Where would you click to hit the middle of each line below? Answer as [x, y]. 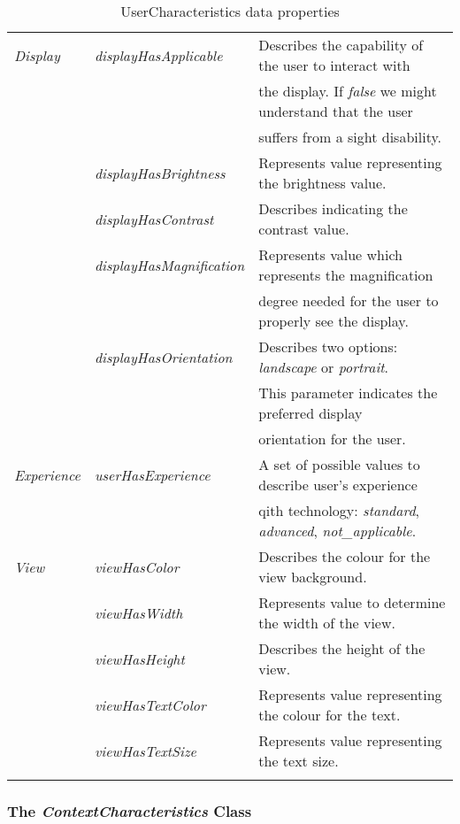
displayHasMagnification [169, 265]
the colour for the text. [330, 715]
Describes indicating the [333, 208]
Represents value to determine [352, 602]
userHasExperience [152, 474]
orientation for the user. [332, 439]
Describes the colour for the [345, 556]
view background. [313, 577]
